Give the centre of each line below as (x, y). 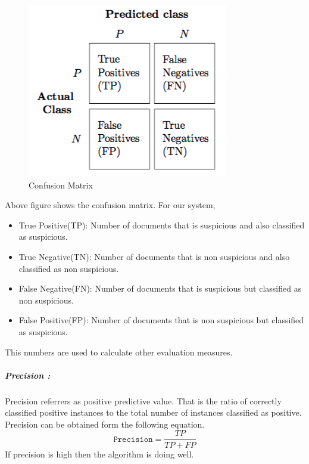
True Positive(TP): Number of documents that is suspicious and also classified (162, 225)
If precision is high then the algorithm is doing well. (99, 454)
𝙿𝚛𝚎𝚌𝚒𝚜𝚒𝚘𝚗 (133, 439)
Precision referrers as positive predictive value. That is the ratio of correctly (143, 400)
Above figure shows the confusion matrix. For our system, (110, 205)
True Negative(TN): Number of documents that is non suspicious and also (154, 256)
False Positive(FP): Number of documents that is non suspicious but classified (161, 320)
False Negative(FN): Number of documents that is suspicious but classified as (160, 288)
